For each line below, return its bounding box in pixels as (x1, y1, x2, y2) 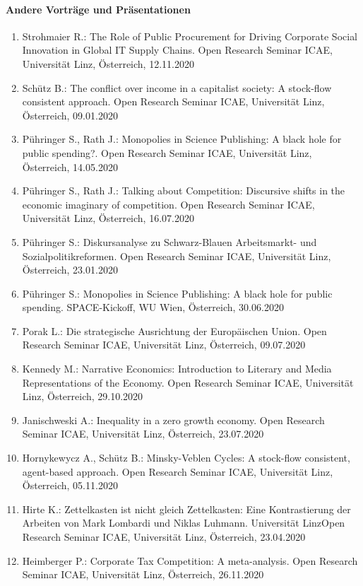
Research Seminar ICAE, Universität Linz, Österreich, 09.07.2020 (22, 337, 306, 352)
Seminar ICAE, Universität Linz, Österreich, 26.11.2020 (22, 567, 264, 582)
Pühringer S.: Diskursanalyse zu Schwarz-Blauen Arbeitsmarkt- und (22, 234, 317, 249)
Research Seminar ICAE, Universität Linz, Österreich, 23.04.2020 (22, 529, 306, 544)
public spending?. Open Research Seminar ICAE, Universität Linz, (22, 145, 312, 160)
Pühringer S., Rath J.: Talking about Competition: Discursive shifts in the (22, 183, 345, 198)
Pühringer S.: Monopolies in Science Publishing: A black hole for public (22, 286, 333, 300)
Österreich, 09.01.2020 (22, 107, 118, 122)
